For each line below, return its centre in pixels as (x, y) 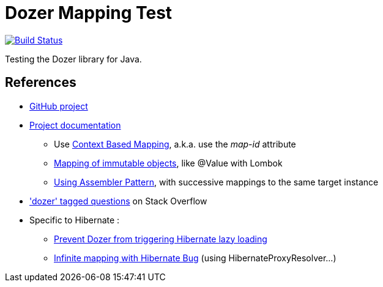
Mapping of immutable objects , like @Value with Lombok (168, 163)
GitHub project (59, 106)
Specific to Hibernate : (75, 220)
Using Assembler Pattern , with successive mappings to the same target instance (216, 182)
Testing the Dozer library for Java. (73, 59)
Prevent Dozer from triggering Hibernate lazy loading (161, 239)
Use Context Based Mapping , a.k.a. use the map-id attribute (175, 144)
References (41, 83)
